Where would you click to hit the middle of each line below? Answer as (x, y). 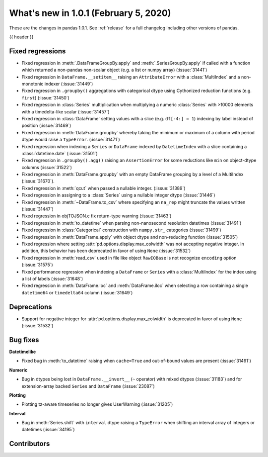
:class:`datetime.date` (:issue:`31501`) (60, 153)
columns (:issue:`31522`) (47, 167)
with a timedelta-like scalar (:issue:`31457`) (66, 111)
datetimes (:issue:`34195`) (48, 430)
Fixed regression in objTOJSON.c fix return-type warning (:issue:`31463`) (97, 216)
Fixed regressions (37, 51)
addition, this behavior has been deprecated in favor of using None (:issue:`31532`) (106, 251)
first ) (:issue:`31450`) (45, 97)
